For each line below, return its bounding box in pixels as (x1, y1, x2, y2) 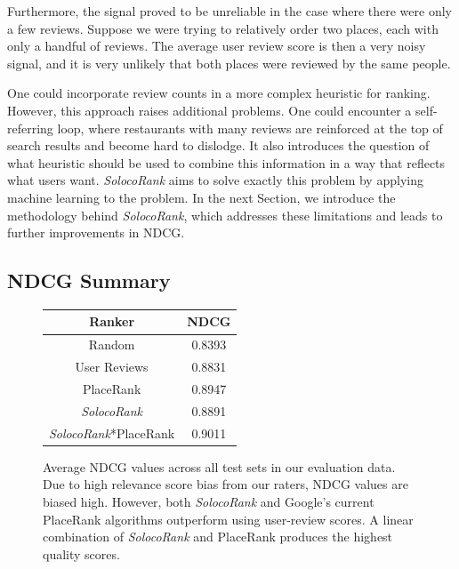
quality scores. (43, 544, 120, 563)
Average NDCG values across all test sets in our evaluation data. (43, 457, 396, 476)
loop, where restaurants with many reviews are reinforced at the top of (57, 118, 443, 137)
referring (7, 118, 53, 137)
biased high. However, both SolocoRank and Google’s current (43, 492, 374, 510)
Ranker (89, 312, 135, 331)
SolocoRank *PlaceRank (49, 423, 175, 442)
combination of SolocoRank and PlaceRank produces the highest (43, 527, 393, 546)
